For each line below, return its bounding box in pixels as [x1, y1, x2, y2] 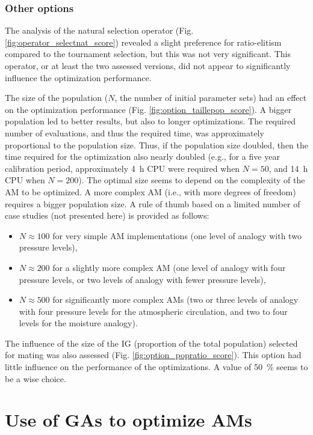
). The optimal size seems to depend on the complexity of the [78, 174, 305, 186]
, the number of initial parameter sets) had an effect [114, 91, 307, 104]
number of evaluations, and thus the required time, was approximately [5, 126, 264, 139]
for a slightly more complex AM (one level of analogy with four [52, 261, 286, 273]
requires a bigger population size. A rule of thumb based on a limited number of [5, 197, 300, 210]
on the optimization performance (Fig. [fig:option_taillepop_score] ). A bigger [5, 103, 292, 115]
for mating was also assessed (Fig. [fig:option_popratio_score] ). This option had [5, 348, 302, 361]
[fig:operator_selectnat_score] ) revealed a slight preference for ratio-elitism [5, 35, 282, 48]
